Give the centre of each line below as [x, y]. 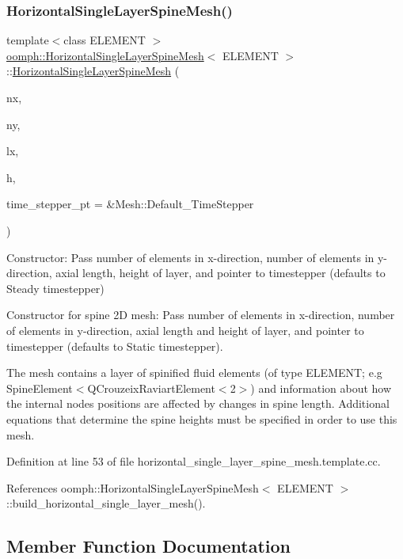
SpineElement [40, 388]
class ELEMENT [105, 40]
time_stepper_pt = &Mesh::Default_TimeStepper [130, 204]
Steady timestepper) [55, 288]
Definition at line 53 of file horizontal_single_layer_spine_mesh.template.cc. [194, 461]
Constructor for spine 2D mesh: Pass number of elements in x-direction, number [201, 315]
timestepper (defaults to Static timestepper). [115, 346]
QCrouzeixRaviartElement [151, 388]
